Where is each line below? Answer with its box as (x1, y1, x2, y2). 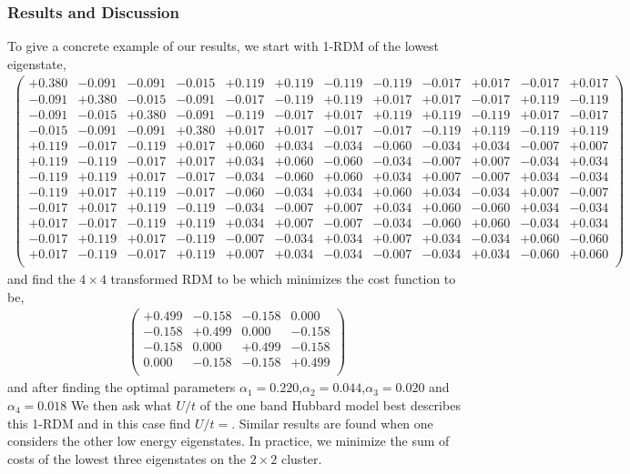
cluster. (280, 449, 322, 468)
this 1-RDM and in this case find (7, 413, 191, 432)
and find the (7, 268, 76, 287)
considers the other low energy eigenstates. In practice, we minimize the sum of (7, 431, 450, 450)
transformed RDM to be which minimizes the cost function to (110, 268, 456, 287)
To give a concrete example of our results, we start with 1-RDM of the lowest (7, 36, 440, 55)
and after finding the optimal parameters (7, 378, 236, 397)
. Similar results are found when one (231, 413, 433, 432)
